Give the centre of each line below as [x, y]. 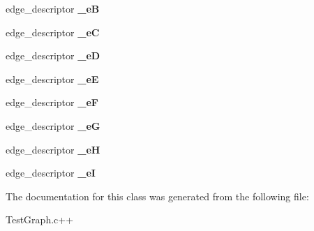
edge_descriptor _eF [52, 102]
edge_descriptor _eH [53, 149]
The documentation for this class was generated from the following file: [157, 196]
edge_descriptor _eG [53, 125]
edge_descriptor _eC [53, 32]
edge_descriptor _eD [53, 55]
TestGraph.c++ [40, 219]
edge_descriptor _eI [51, 173]
